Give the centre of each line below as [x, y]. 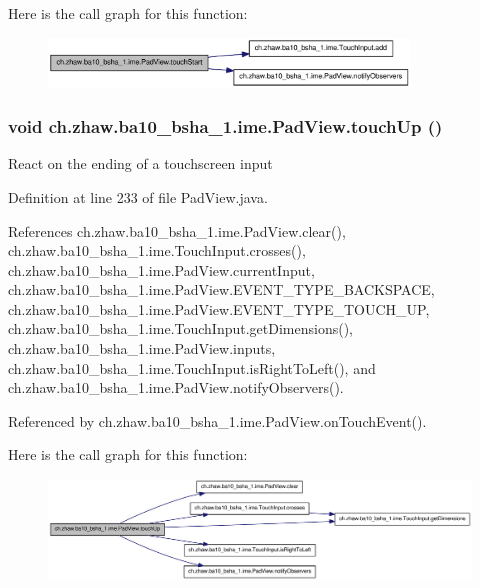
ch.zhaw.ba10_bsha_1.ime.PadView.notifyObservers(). [176, 387]
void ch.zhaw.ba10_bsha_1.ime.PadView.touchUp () [225, 126]
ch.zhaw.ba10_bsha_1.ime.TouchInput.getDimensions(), [181, 328]
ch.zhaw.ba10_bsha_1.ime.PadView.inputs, [142, 348]
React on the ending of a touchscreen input [140, 163]
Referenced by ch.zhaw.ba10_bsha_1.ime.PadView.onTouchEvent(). [217, 420]
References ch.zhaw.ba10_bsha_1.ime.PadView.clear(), [177, 230]
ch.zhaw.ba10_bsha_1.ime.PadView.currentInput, [161, 269]
